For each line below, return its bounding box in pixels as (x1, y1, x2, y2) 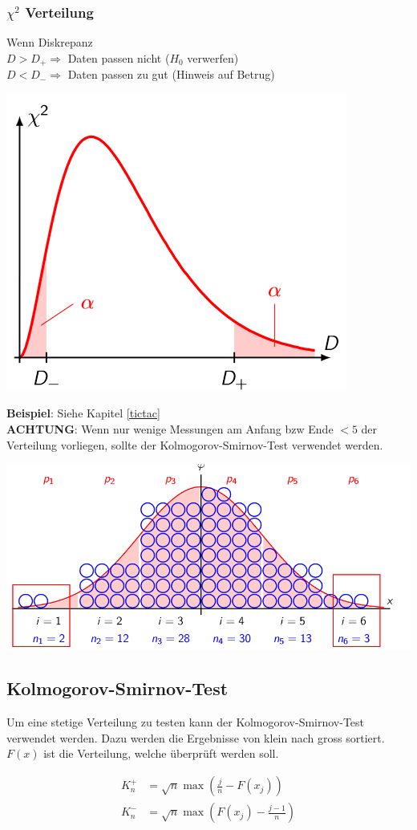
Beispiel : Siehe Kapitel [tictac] (6, 405, 160, 421)
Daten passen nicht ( (67, 49, 170, 66)
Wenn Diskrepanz (6, 34, 93, 51)
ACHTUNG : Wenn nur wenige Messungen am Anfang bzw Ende (6, 421, 334, 437)
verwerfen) (187, 49, 239, 66)
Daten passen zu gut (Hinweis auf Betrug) (67, 66, 275, 83)
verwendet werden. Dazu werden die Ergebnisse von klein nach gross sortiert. (6, 729, 385, 746)
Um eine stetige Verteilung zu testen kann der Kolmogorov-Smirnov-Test (6, 714, 365, 730)
